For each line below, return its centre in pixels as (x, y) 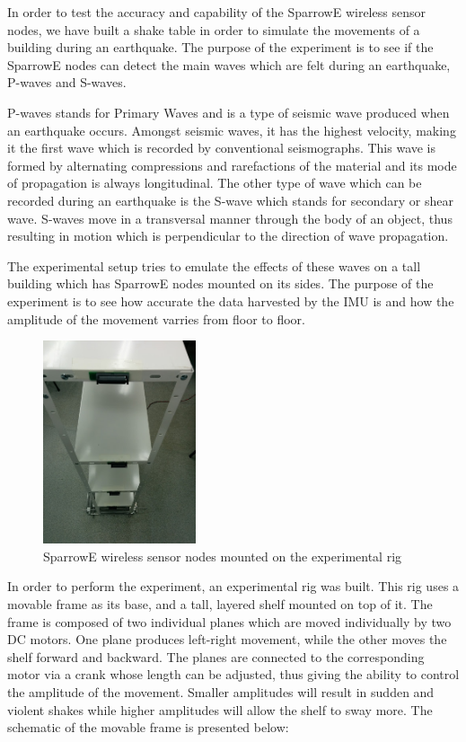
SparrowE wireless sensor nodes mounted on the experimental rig (223, 556)
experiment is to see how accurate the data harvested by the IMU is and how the (231, 300)
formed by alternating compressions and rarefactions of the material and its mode (232, 165)
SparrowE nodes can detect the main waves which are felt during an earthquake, (229, 64)
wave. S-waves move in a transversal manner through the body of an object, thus (230, 218)
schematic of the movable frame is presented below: (148, 727)
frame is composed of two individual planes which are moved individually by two (229, 621)
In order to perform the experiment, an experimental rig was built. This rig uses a (233, 586)
